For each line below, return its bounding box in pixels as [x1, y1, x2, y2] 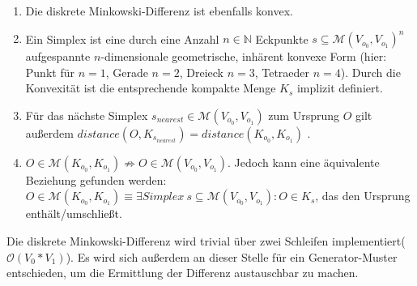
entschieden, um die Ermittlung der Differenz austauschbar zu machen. [6, 264, 359, 281]
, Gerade [105, 63, 148, 80]
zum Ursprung [268, 106, 339, 123]
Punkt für [25, 63, 74, 80]
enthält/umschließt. [25, 205, 122, 222]
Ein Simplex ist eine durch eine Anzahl [25, 30, 219, 47]
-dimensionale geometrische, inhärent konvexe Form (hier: [100, 48, 387, 65]
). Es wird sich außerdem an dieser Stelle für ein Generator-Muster [66, 248, 398, 265]
